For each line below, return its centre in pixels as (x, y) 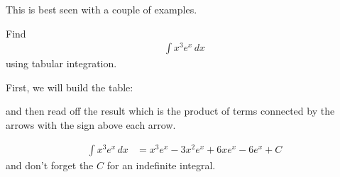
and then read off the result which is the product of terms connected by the (170, 111)
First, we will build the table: (70, 87)
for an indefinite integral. (161, 165)
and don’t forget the (50, 165)
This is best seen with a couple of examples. (102, 9)
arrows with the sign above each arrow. (91, 125)
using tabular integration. (61, 63)
